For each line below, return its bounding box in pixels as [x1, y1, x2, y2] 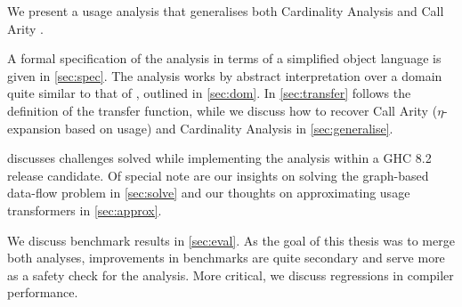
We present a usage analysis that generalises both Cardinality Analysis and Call [7, 2, 444, 20]
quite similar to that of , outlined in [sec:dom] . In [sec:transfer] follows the [7, 84, 411, 102]
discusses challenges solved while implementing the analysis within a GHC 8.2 [7, 149, 432, 167]
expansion [7, 118, 61, 137]
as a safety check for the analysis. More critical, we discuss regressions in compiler [7, 265, 454, 284]
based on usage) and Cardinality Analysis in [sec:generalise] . [65, 118, 393, 137]
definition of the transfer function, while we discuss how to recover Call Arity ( [7, 101, 438, 119]
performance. [7, 283, 78, 302]
